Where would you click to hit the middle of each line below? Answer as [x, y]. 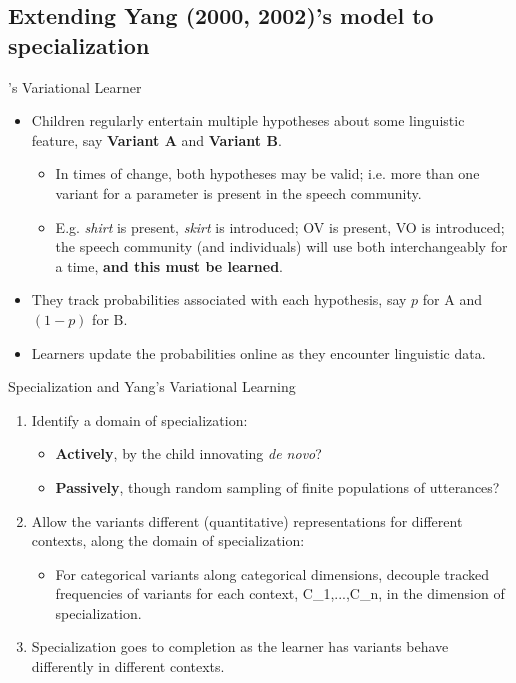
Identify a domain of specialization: [139, 419]
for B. [110, 318]
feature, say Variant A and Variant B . [156, 139]
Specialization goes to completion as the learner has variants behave [240, 646]
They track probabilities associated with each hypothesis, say [219, 299]
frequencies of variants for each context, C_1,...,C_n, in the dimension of [280, 593]
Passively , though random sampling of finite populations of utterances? [277, 486]
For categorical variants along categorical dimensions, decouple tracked [272, 573]
